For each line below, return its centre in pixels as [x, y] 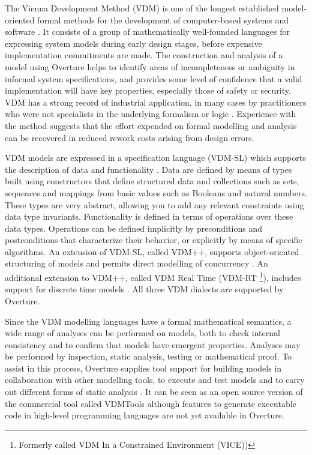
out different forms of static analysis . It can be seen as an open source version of [154, 392]
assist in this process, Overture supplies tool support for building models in [143, 368]
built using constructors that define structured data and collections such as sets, [152, 181]
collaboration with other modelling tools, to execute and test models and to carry [155, 380]
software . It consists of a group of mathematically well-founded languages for [147, 32]
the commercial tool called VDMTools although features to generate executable [151, 403]
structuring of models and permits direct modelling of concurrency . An [136, 263]
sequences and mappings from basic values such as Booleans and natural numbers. [156, 192]
